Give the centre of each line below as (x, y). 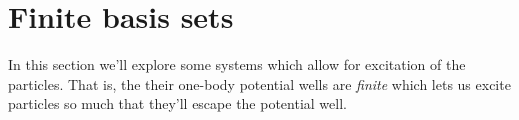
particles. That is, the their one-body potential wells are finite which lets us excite (259, 83)
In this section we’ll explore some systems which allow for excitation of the (237, 64)
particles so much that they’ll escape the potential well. (177, 103)
